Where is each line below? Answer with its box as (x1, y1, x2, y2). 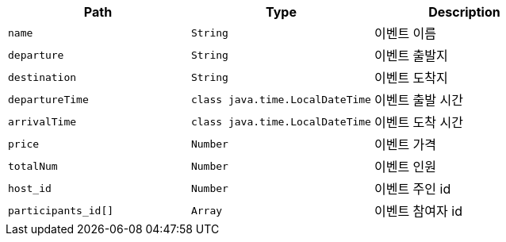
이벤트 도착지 (374, 70, 448, 86)
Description (428, 4, 500, 20)
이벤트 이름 (374, 25, 437, 41)
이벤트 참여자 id (374, 203, 462, 219)
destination (8, 71, 77, 83)
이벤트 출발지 (374, 48, 448, 63)
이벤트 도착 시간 (374, 114, 463, 130)
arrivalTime (8, 115, 77, 128)
